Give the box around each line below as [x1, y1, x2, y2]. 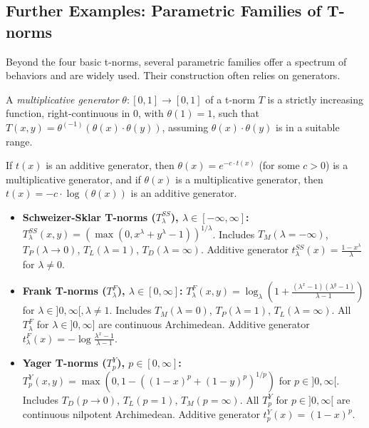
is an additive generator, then [46, 158, 175, 173]
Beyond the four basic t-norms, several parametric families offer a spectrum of [6, 53, 347, 68]
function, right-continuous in [6, 106, 130, 121]
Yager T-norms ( [22, 355, 107, 370]
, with [138, 106, 164, 121]
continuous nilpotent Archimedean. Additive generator [22, 407, 260, 422]
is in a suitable [276, 119, 340, 134]
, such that [212, 106, 260, 121]
